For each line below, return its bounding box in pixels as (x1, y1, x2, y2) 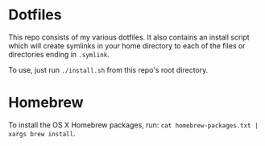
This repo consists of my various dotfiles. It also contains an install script (8, 32, 250, 42)
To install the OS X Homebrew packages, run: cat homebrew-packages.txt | (8, 119, 259, 130)
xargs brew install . (8, 128, 76, 138)
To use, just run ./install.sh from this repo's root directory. (8, 65, 209, 74)
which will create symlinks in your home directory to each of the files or (8, 40, 246, 50)
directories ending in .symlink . (8, 49, 110, 59)
